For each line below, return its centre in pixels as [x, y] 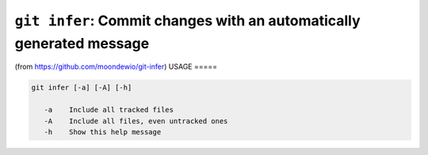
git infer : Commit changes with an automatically [187, 21]
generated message [82, 43]
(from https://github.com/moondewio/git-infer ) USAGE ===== [116, 66]
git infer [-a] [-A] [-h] [82, 88]
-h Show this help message [103, 132]
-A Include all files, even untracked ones [136, 121]
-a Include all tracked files [109, 110]
